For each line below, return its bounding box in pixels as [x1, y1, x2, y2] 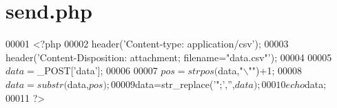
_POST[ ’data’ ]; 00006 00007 [37, 63, 158, 78]
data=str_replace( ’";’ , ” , [135, 76, 235, 91]
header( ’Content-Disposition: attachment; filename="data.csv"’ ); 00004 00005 [6, 50, 332, 64]
